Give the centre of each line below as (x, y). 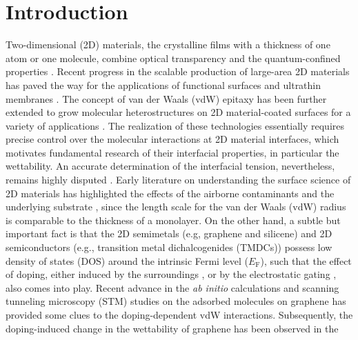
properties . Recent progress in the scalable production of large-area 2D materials (178, 71)
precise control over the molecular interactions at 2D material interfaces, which (172, 139)
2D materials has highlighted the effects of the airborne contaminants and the (170, 193)
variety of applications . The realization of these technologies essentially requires (175, 125)
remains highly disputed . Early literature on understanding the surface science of (178, 180)
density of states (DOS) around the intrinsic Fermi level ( (127, 260)
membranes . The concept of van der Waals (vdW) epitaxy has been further (166, 98)
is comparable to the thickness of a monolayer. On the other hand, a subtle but (173, 220)
